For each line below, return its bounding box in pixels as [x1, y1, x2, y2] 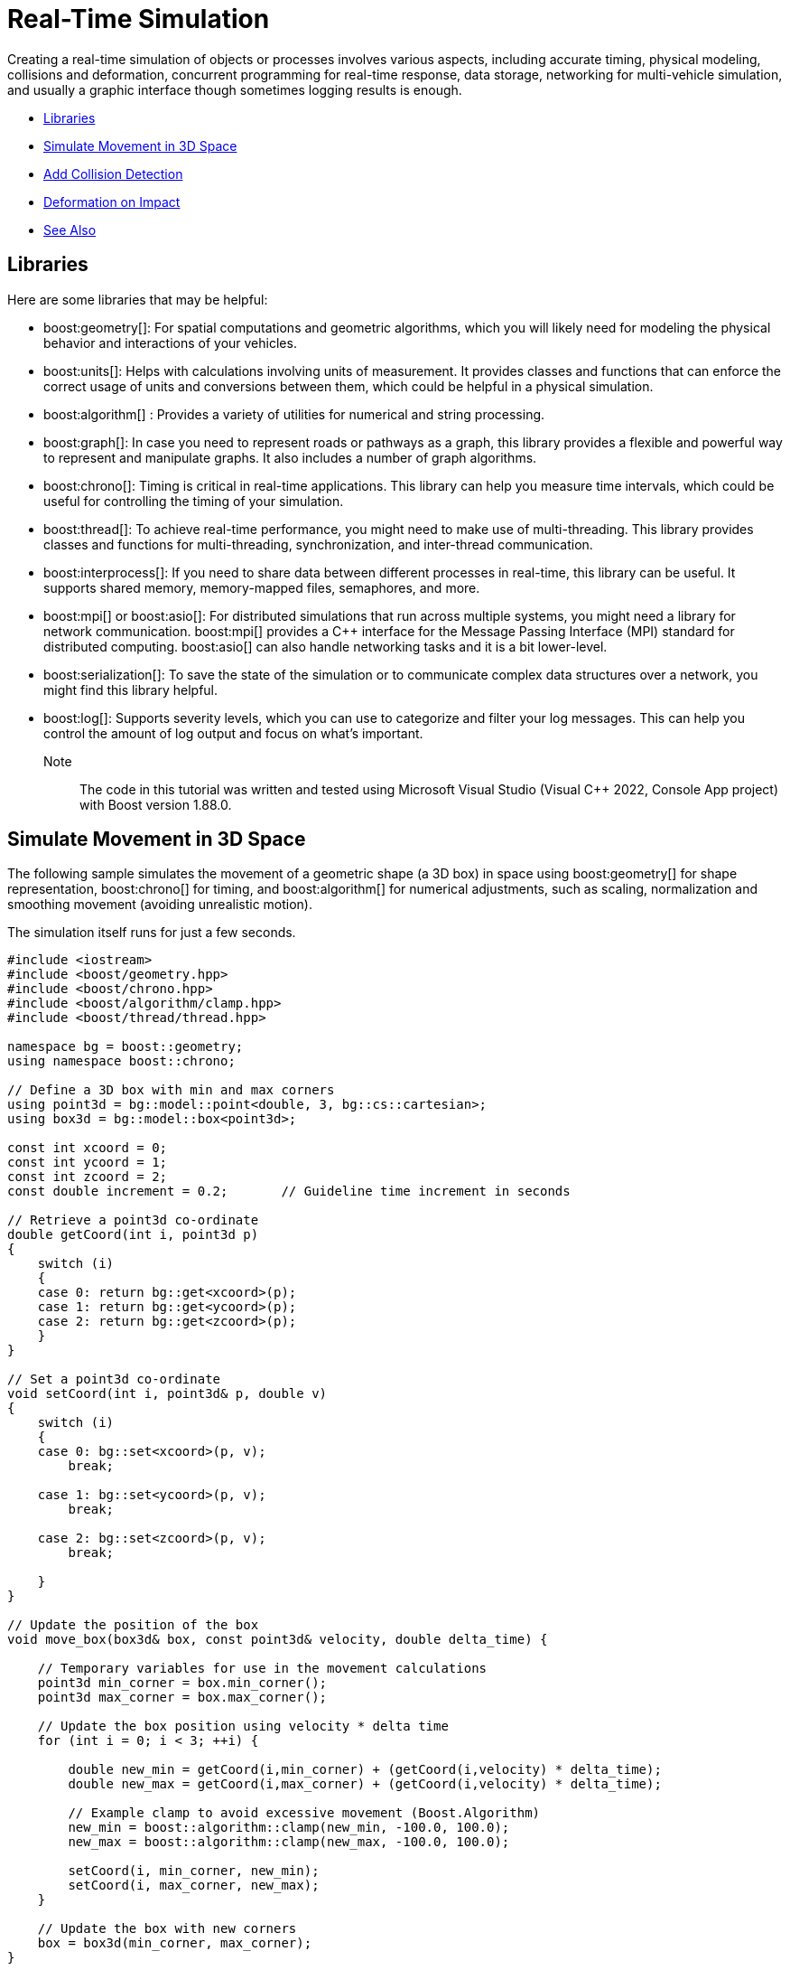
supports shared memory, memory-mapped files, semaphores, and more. [43, 579, 480, 596]
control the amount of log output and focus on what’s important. [43, 725, 423, 741]
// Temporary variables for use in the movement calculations [37, 1661, 488, 1676]
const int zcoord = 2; [7, 1169, 168, 1185]
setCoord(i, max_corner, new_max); [68, 1878, 320, 1893]
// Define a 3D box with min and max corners [7, 1083, 335, 1098]
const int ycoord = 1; [7, 1155, 168, 1170]
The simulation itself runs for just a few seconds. [7, 924, 296, 941]
